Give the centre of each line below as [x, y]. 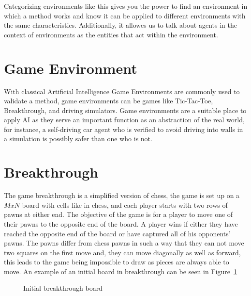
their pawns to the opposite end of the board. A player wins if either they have [121, 223]
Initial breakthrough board [63, 288]
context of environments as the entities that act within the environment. [111, 34]
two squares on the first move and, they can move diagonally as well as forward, [122, 252]
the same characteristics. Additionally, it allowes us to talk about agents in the [120, 25]
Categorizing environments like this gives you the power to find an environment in [126, 6]
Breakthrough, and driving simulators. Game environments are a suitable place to [125, 110]
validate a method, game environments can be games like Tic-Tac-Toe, [109, 101]
